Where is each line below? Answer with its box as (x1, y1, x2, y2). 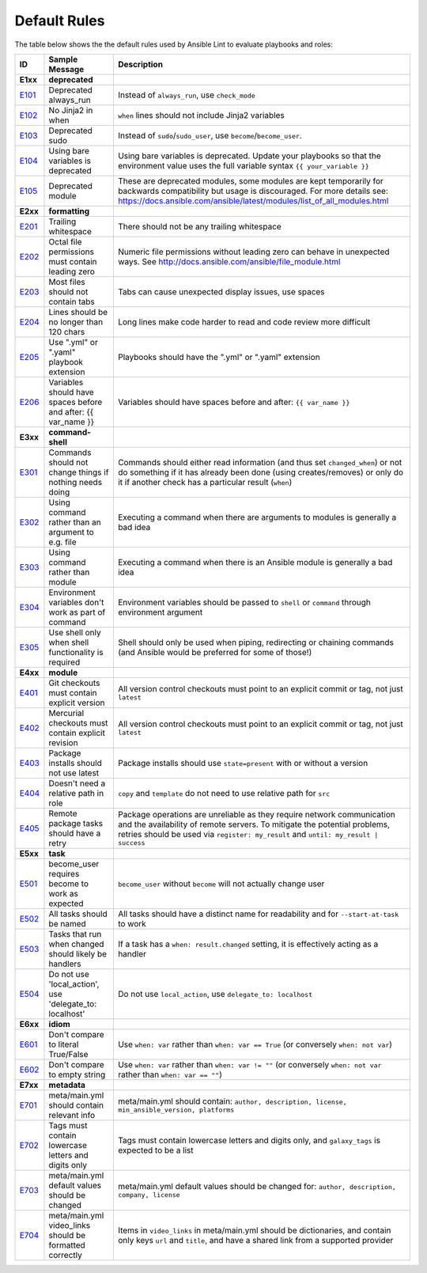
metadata (48, 1079, 86, 1090)
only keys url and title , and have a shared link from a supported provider (117, 1234, 394, 1245)
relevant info (48, 1109, 96, 1120)
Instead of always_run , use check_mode (117, 89, 256, 100)
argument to (48, 526, 94, 537)
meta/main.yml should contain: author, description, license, (117, 1096, 347, 1107)
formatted (48, 1239, 86, 1250)
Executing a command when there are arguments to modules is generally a (117, 511, 397, 522)
